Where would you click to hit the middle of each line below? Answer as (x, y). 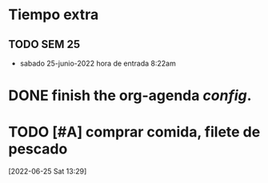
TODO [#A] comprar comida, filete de (134, 132)
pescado (38, 149)
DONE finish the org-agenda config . (130, 95)
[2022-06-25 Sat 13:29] (48, 171)
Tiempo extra (54, 15)
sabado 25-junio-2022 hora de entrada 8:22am (98, 63)
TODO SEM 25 (44, 44)
